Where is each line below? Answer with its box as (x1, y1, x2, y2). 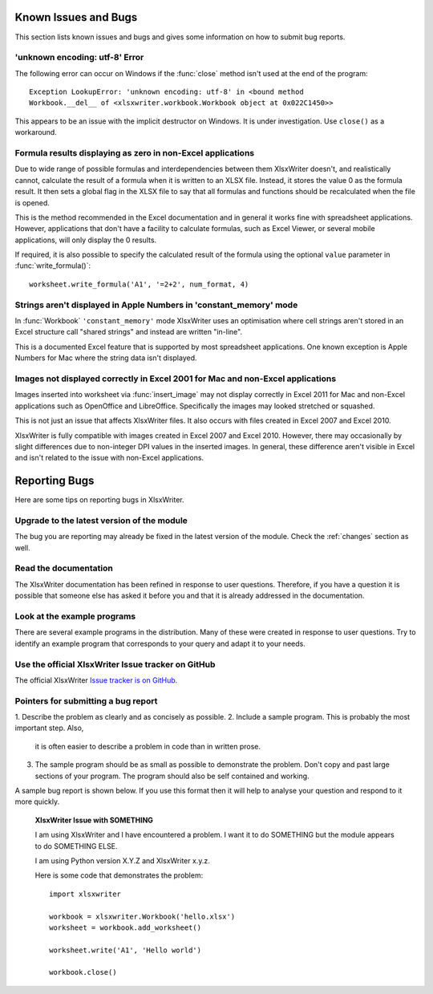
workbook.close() (49, 968, 117, 977)
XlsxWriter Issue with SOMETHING (34, 815, 154, 825)
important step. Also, (14, 723, 84, 733)
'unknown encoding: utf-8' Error (14, 52, 144, 63)
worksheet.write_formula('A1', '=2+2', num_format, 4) (29, 279, 249, 289)
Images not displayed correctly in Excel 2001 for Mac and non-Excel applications (14, 373, 337, 384)
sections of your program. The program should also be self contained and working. (34, 771, 310, 781)
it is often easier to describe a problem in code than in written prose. (34, 741, 261, 751)
